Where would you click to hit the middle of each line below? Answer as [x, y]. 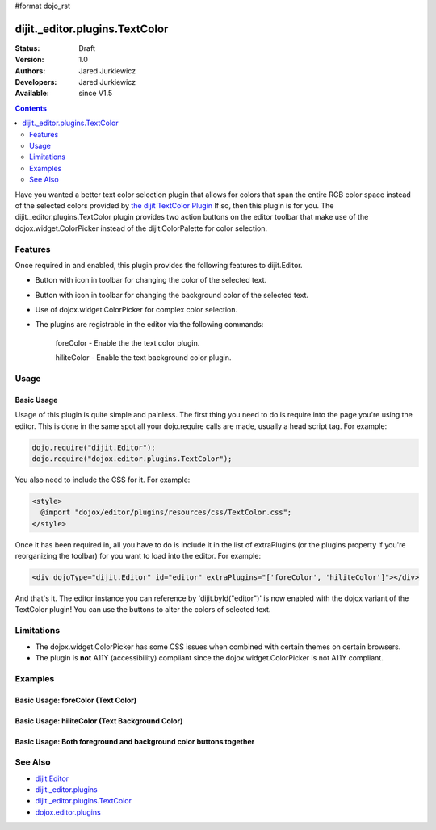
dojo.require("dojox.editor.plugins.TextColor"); [132, 459]
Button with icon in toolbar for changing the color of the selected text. [151, 280]
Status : [27, 48]
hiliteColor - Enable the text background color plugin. [143, 358]
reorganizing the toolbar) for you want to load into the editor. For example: [138, 556]
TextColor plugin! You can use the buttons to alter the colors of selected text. [143, 610]
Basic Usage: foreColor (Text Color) [76, 700]
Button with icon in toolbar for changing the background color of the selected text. [172, 295]
